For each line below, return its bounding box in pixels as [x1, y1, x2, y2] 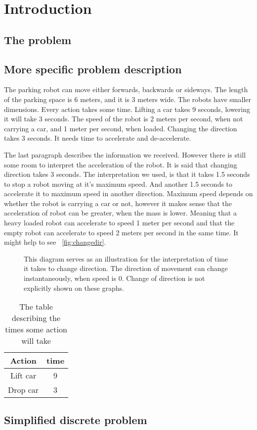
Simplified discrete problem [4, 412, 147, 427]
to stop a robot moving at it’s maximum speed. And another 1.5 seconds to [4, 178, 233, 189]
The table [19, 301, 53, 313]
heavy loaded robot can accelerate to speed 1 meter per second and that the [4, 217, 235, 228]
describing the [12, 312, 61, 324]
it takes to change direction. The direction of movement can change [24, 263, 228, 273]
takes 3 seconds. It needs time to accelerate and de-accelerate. [4, 133, 191, 143]
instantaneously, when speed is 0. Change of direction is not [24, 273, 205, 283]
